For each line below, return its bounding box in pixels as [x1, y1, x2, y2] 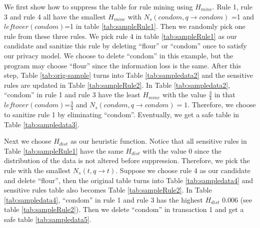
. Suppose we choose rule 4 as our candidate [115, 165, 250, 175]
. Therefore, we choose [187, 99, 256, 110]
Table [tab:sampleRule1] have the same [4, 145, 123, 156]
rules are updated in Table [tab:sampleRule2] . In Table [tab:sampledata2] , [4, 79, 230, 90]
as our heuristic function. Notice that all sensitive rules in [70, 136, 247, 146]
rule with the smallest [4, 165, 71, 175]
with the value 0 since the [142, 145, 221, 156]
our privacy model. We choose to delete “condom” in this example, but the [4, 50, 233, 60]
